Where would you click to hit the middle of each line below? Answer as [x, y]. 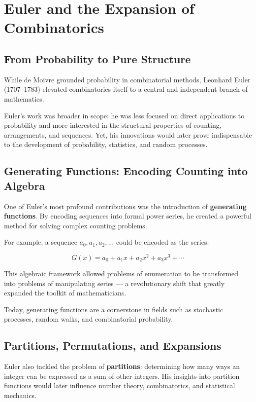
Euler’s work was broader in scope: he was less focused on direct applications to [124, 115]
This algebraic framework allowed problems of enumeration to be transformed [121, 273]
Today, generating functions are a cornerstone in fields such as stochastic [114, 309]
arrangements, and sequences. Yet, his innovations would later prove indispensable [128, 134]
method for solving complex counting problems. [76, 225]
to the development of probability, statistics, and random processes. [106, 144]
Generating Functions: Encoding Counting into [126, 171]
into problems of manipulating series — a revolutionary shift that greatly [114, 283]
